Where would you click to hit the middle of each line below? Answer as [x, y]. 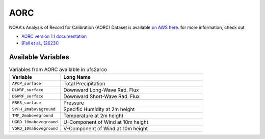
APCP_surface [26, 83]
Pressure [74, 103]
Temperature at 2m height [93, 116]
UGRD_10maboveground [35, 122]
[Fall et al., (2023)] [40, 43]
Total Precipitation [84, 83]
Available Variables [39, 57]
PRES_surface [26, 103]
